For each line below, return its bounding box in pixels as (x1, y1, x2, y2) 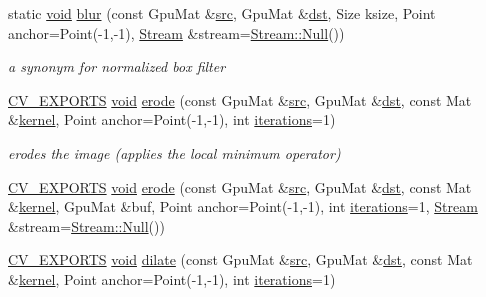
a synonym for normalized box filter (8, 56, 226, 77)
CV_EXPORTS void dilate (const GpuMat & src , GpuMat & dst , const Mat (8, 249, 473, 270)
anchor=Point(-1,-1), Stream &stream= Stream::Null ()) (8, 22, 345, 43)
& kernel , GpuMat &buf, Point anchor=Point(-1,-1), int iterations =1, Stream (8, 196, 478, 217)
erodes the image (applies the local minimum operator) (8, 142, 341, 163)
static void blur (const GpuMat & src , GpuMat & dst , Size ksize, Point (8, 3, 436, 23)
